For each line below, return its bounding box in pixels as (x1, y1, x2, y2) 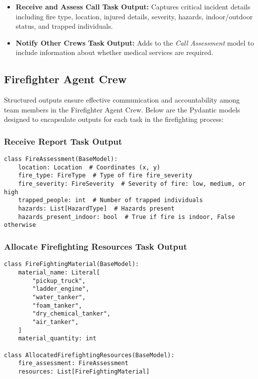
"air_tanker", (32, 318, 79, 325)
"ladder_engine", (32, 285, 89, 293)
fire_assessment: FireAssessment (18, 360, 129, 367)
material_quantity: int (18, 335, 97, 342)
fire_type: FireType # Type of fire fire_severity (18, 172, 193, 179)
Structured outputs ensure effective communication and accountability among (4, 95, 240, 105)
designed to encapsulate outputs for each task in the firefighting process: (4, 114, 224, 124)
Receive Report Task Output (4, 135, 123, 147)
